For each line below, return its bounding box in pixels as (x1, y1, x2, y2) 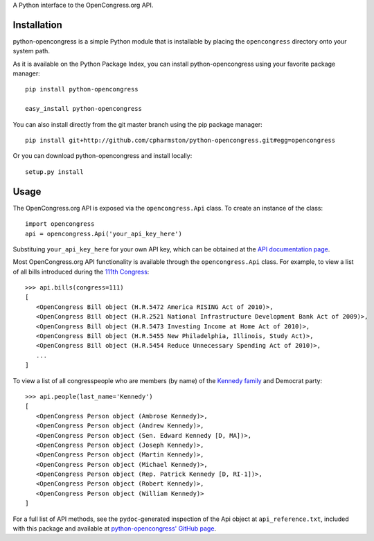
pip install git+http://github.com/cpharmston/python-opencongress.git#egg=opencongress (25, 136, 336, 145)
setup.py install (25, 168, 84, 176)
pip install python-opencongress (25, 85, 139, 94)
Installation (12, 19, 62, 30)
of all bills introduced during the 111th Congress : (12, 267, 150, 276)
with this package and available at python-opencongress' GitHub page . (12, 524, 217, 533)
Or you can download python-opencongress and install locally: (12, 152, 193, 160)
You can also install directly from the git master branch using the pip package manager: (12, 120, 262, 128)
